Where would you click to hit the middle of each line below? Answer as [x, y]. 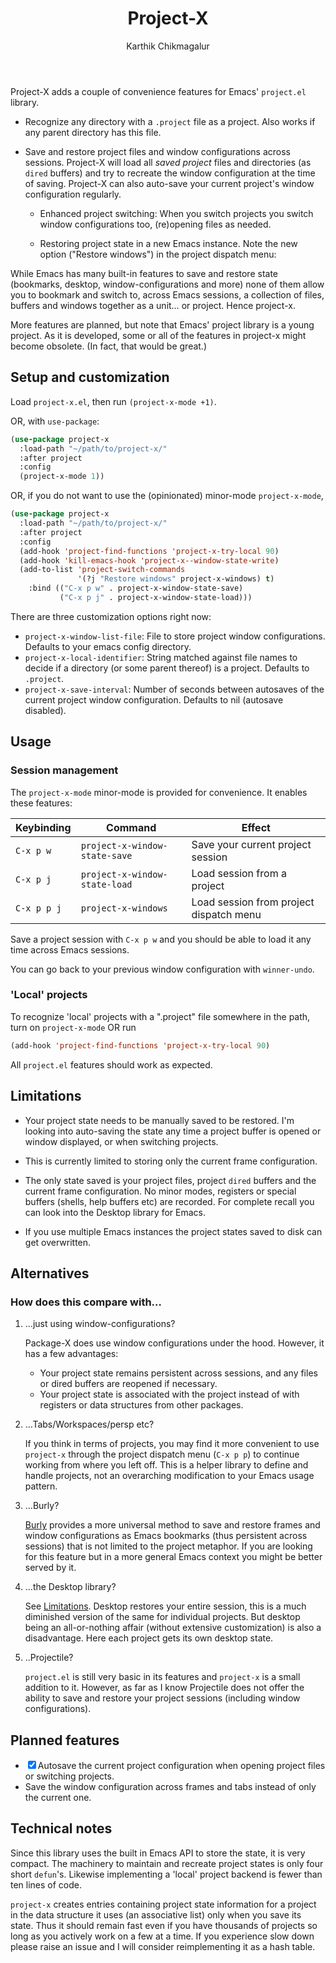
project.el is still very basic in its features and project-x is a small [162, 1677]
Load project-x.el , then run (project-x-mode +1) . [113, 401]
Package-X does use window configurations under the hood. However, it [174, 1343]
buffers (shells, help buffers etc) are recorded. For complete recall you [169, 1201]
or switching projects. [69, 1776]
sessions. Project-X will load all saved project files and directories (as [168, 162]
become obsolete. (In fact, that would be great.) [109, 346]
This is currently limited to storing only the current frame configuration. [171, 1161]
